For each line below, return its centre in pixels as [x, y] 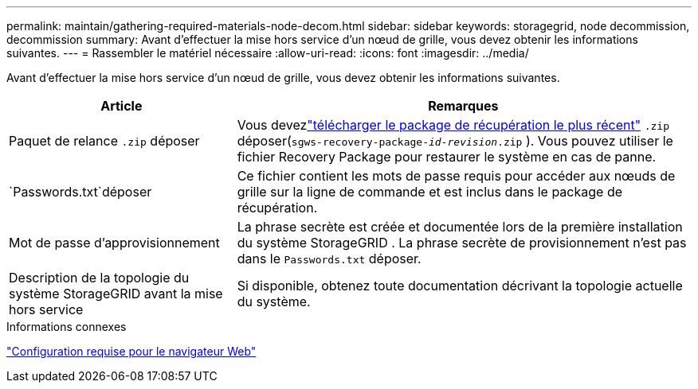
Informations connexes [67, 327]
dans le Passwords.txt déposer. [329, 259]
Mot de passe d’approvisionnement [114, 243]
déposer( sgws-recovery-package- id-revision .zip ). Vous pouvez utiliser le [455, 141]
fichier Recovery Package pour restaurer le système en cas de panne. [447, 157]
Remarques [463, 106]
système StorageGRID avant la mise [116, 294]
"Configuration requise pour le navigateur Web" [131, 351]
